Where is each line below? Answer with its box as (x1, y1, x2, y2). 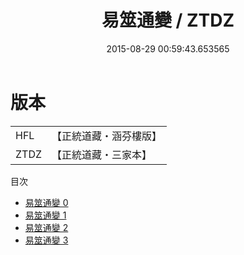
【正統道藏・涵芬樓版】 (51, 129, 163, 143)
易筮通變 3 (24, 234, 69, 246)
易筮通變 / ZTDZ (101, 9, 235, 32)
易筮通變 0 (24, 196, 69, 208)
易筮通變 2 (24, 221, 69, 233)
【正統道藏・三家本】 (51, 147, 153, 161)
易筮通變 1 (24, 209, 67, 221)
